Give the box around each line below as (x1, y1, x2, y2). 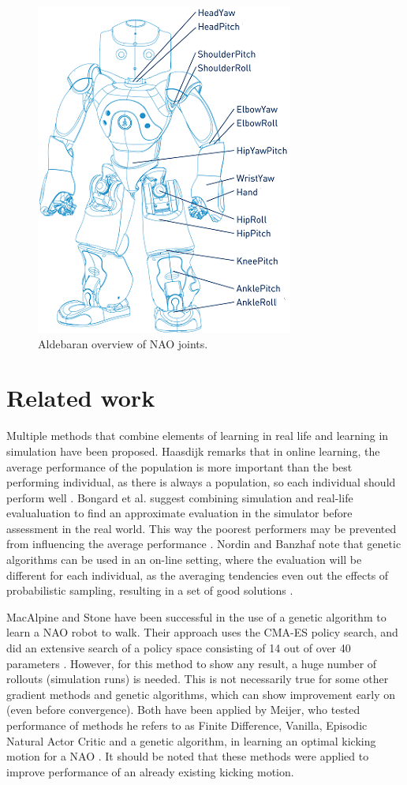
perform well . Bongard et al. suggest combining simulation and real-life (6, 489, 353, 505)
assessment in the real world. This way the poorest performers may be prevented (6, 520, 397, 536)
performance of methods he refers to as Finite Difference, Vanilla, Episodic (6, 717, 368, 733)
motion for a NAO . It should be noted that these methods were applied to (6, 748, 369, 764)
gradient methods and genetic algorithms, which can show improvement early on (6, 685, 396, 702)
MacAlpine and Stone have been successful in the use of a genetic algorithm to (6, 608, 386, 625)
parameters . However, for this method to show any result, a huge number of (6, 655, 377, 671)
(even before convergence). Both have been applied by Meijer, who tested (6, 701, 360, 718)
